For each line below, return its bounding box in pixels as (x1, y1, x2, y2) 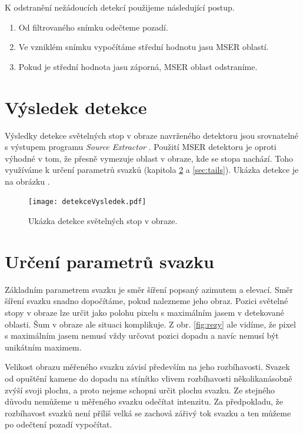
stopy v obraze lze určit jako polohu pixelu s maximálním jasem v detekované (5, 306, 284, 319)
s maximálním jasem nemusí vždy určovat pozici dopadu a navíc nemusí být (5, 329, 279, 342)
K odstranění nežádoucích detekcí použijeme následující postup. (5, 1, 235, 13)
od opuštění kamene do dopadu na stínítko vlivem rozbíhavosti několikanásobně (5, 372, 292, 384)
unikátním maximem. (5, 340, 82, 353)
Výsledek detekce (5, 95, 147, 119)
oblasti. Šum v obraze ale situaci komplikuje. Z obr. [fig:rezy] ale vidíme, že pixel (5, 318, 296, 330)
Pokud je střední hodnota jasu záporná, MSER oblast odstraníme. (18, 60, 258, 72)
